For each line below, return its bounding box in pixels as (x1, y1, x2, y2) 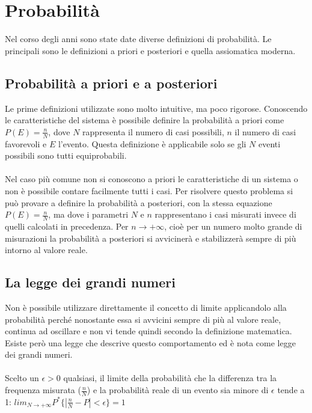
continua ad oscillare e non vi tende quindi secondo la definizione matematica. (5, 325, 292, 337)
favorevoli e (5, 137, 47, 150)
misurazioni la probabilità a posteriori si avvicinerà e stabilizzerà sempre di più (5, 231, 296, 244)
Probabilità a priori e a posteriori (5, 73, 218, 92)
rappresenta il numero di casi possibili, (82, 125, 224, 138)
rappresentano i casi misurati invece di (154, 208, 296, 221)
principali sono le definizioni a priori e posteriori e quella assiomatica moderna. (5, 44, 296, 57)
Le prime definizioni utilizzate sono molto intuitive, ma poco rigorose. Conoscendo (5, 102, 308, 114)
